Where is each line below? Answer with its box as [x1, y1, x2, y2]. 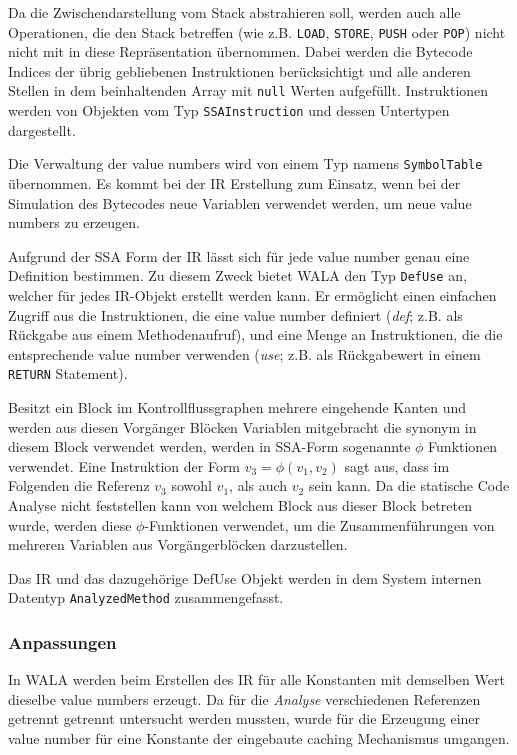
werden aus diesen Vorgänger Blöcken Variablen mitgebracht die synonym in [8, 416, 477, 437]
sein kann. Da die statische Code [308, 475, 510, 496]
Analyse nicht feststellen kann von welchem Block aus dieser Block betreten [8, 495, 472, 516]
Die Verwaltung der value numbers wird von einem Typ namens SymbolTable [8, 153, 483, 174]
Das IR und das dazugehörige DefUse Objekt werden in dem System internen [8, 567, 482, 588]
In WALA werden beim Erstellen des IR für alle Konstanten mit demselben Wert [8, 669, 505, 690]
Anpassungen [8, 629, 117, 654]
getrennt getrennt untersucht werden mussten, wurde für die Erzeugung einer [8, 708, 481, 729]
